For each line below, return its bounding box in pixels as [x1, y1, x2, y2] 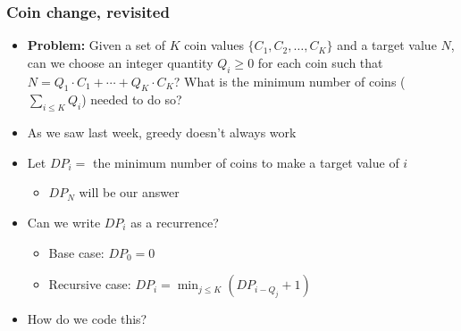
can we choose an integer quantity [27, 53, 214, 71]
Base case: [48, 243, 105, 261]
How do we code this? [27, 310, 147, 328]
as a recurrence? [130, 212, 219, 231]
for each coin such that [257, 53, 383, 71]
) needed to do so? [81, 90, 182, 109]
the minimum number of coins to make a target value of [92, 153, 399, 171]
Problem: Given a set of [27, 36, 166, 54]
